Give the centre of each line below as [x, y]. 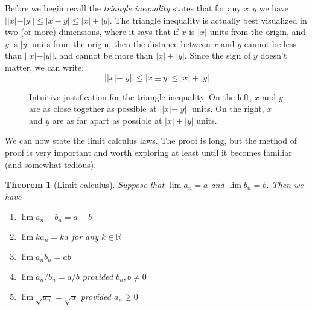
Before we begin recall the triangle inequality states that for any [123, 8]
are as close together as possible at [93, 108]
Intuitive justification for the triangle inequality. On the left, [141, 96]
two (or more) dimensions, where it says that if [92, 32]
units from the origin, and [258, 32]
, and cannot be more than [103, 55]
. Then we [285, 185]
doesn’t [274, 55]
